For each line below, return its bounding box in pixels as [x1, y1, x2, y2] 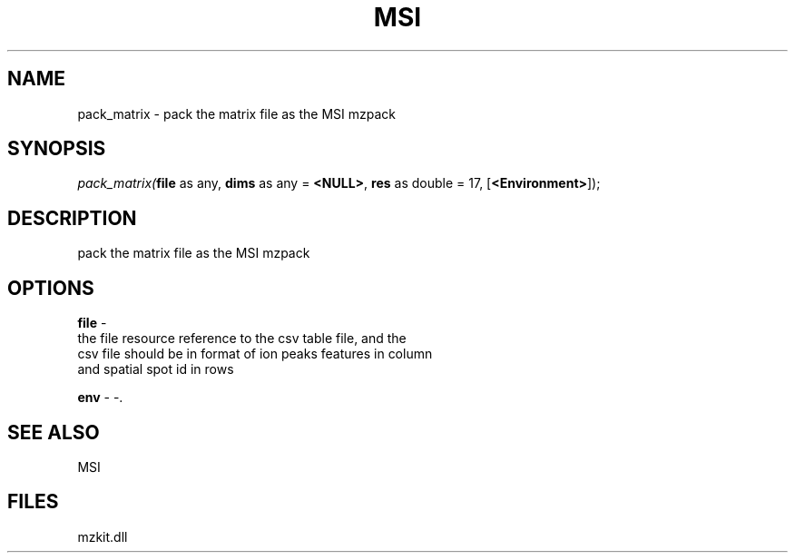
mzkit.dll [77, 528, 128, 545]
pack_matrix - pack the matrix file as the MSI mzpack [77, 105, 396, 122]
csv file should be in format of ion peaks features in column [77, 346, 433, 362]
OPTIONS [7, 276, 94, 300]
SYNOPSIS [7, 137, 106, 161]
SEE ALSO [7, 420, 100, 444]
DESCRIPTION [7, 206, 137, 230]
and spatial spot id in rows [77, 361, 234, 378]
